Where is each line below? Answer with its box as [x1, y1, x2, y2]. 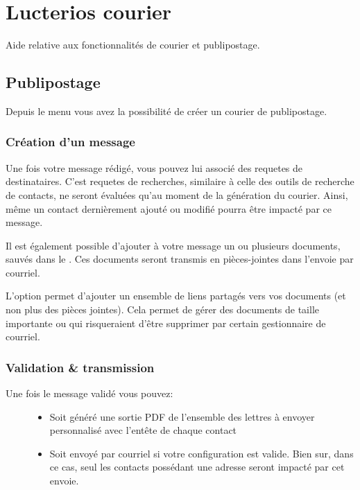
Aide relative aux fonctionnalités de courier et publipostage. [6, 37, 260, 52]
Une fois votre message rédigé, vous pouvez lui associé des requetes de [6, 160, 303, 175]
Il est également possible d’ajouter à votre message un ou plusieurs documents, [6, 238, 341, 252]
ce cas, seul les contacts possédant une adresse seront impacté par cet [49, 460, 345, 474]
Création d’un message [6, 133, 135, 150]
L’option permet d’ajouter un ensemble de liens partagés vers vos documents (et [6, 288, 346, 303]
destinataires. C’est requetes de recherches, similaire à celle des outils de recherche [6, 174, 354, 189]
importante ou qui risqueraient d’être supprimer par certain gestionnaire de [6, 315, 326, 330]
